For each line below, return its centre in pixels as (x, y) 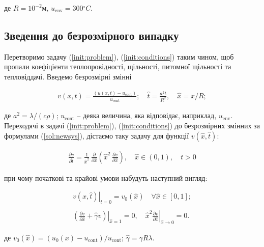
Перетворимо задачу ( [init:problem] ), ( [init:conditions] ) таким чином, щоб (119, 56)
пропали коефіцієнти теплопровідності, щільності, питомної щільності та (118, 66)
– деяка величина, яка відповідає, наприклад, (147, 115)
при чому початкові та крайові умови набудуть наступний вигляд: (106, 177)
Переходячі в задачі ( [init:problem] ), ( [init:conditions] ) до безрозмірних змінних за (132, 125)
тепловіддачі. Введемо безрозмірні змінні (68, 76)
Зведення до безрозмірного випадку (92, 35)
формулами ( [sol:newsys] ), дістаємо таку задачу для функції (97, 135)
